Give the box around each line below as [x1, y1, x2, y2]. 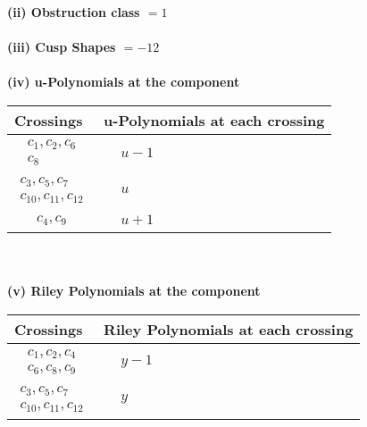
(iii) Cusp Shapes [7, 38, 116, 56]
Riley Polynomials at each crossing [104, 319, 354, 340]
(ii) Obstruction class [7, 3, 140, 21]
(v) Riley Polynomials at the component [7, 281, 261, 300]
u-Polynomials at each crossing [104, 109, 325, 130]
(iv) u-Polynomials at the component [7, 72, 240, 91]
